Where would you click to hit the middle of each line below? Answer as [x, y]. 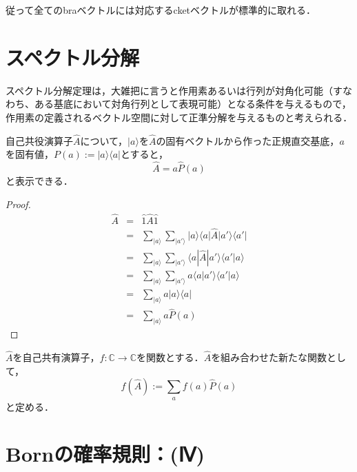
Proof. [18, 204]
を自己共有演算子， [56, 357]
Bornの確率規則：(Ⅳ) [105, 454]
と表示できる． [39, 181]
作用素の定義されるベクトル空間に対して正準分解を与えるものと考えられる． [179, 117]
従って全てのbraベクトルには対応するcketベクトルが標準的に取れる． [161, 10]
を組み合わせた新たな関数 [269, 357]
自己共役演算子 [39, 140]
